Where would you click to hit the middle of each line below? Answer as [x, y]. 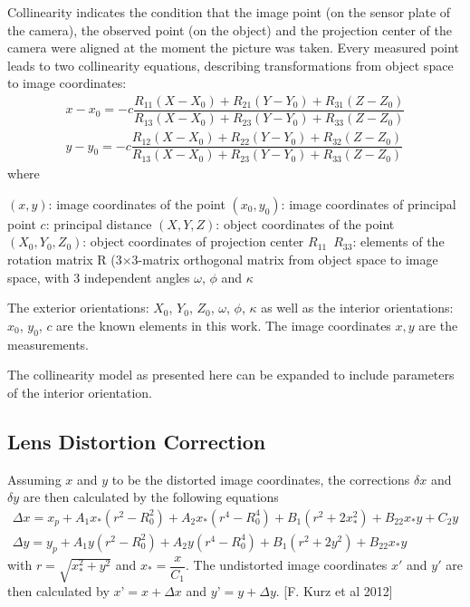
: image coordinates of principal [369, 203]
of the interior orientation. [80, 392]
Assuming [34, 479]
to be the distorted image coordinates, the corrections [261, 479]
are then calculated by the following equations [151, 497]
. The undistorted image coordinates [287, 565]
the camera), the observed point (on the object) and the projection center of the [230, 29]
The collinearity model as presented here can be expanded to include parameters [231, 375]
